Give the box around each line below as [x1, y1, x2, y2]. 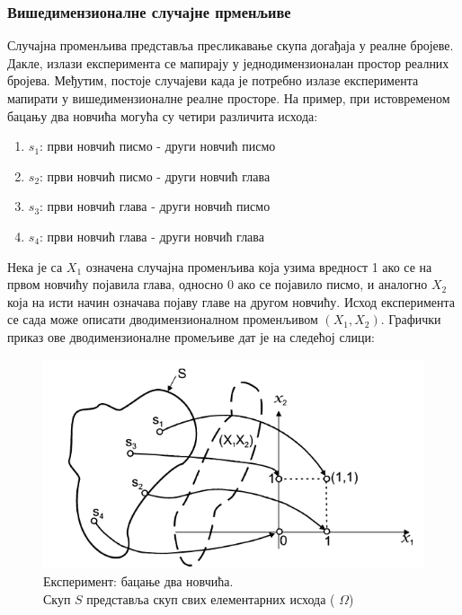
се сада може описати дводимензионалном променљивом [7, 310, 318, 329]
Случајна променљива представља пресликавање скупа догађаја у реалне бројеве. [7, 36, 454, 55]
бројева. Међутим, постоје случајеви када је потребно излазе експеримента [7, 71, 419, 90]
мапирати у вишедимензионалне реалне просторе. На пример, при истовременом [7, 89, 450, 107]
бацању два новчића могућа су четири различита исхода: [7, 106, 318, 125]
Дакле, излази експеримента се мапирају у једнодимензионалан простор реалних [7, 53, 449, 72]
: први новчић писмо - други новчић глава [40, 166, 271, 185]
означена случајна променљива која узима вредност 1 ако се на [85, 257, 432, 276]
